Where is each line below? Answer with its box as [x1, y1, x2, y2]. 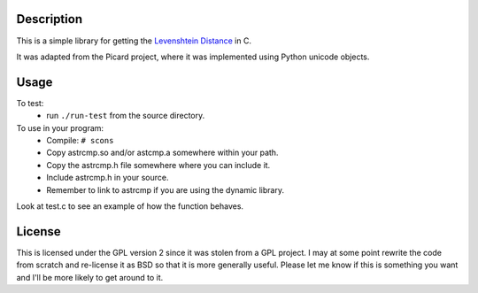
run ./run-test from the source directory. [46, 111, 205, 121]
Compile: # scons [46, 135, 114, 145]
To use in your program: [16, 122, 104, 133]
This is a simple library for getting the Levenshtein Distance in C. [16, 35, 252, 46]
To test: [16, 97, 44, 108]
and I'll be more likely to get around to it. [16, 272, 164, 282]
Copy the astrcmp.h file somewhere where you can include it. [46, 159, 271, 170]
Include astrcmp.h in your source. [46, 173, 169, 183]
